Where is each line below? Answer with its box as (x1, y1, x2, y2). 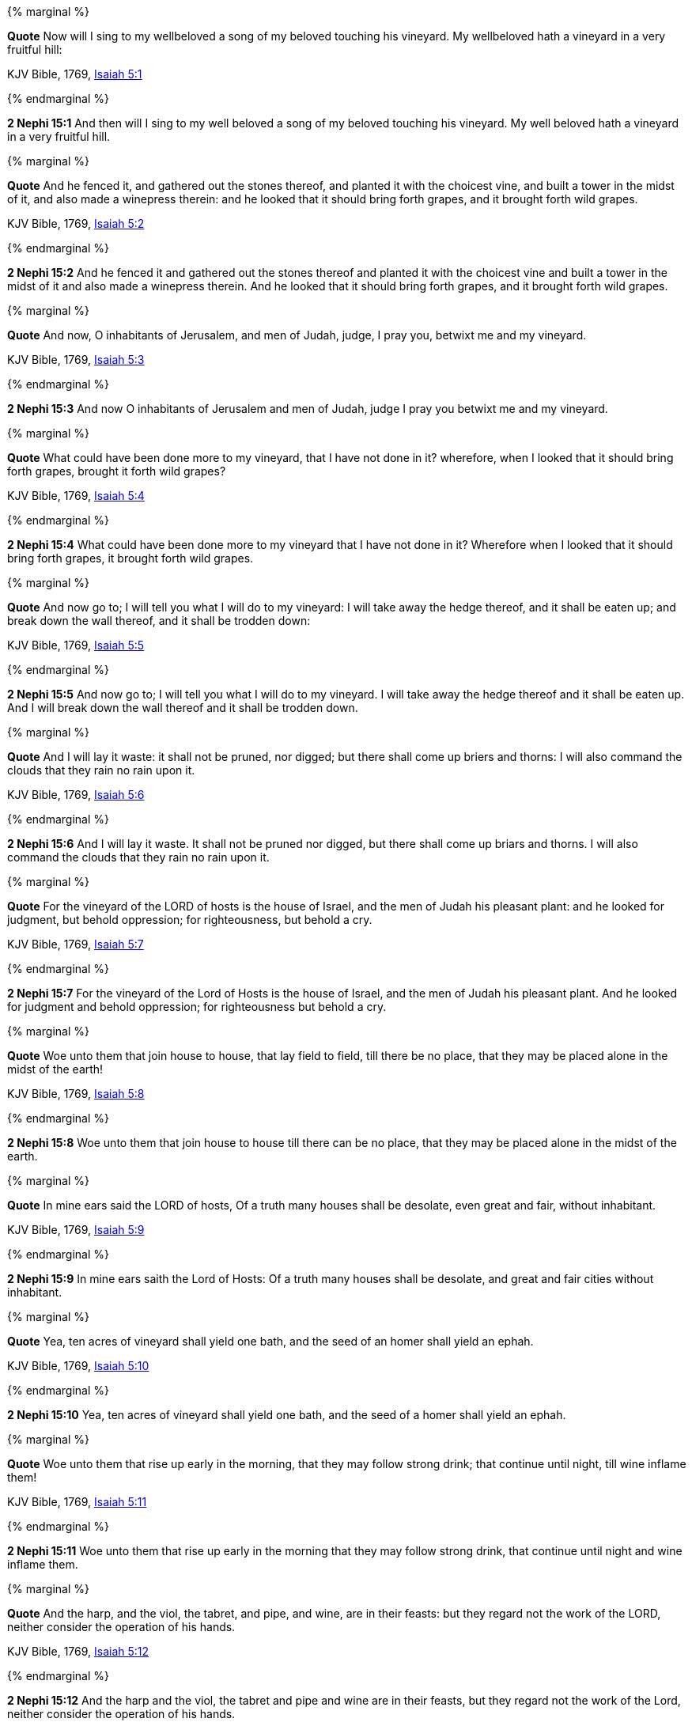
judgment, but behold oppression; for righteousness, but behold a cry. (7, 913, 372, 926)
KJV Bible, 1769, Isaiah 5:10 (7, 1359, 149, 1372)
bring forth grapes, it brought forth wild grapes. (7, 551, 254, 565)
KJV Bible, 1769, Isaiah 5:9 (7, 1223, 145, 1236)
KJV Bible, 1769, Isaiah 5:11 (7, 1495, 147, 1508)
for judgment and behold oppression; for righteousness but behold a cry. (7, 1000, 387, 1013)
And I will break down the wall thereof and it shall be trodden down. (7, 701, 358, 714)
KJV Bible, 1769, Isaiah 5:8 (7, 1087, 145, 1100)
